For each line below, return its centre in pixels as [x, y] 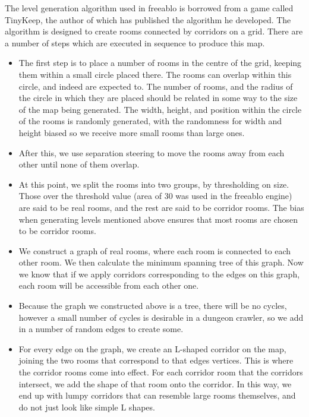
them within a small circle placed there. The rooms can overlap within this [155, 74]
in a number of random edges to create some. [101, 329]
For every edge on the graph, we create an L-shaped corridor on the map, [152, 348]
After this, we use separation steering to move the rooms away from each [152, 152]
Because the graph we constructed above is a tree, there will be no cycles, [153, 306]
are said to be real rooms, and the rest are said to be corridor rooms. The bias [161, 207]
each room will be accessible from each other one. [109, 285]
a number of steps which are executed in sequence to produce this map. [135, 42]
